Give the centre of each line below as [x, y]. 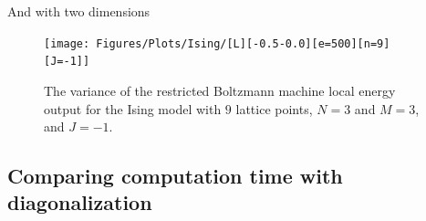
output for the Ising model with [133, 108]
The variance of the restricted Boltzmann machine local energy [220, 90]
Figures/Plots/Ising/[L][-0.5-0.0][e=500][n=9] [243, 43]
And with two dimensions [79, 11]
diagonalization [80, 202]
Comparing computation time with [175, 176]
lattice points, [274, 108]
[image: [67, 43]
